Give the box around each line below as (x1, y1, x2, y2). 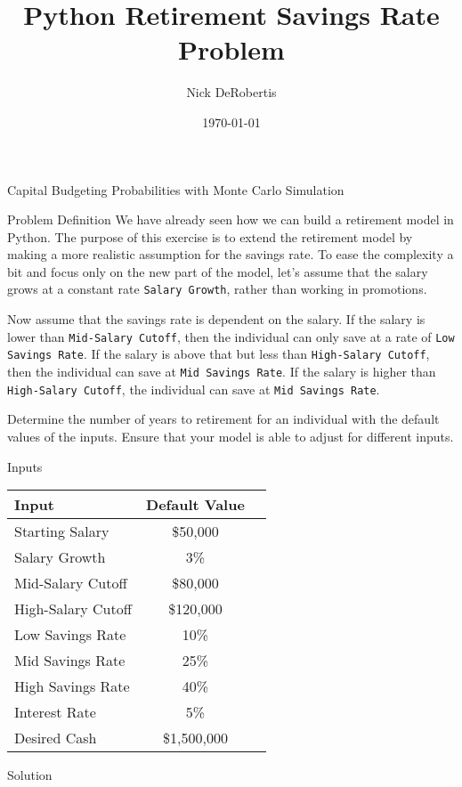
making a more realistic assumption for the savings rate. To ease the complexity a (7, 245, 454, 264)
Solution (7, 766, 53, 784)
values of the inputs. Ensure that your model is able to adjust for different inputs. (7, 426, 454, 445)
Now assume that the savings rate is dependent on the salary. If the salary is (7, 310, 426, 329)
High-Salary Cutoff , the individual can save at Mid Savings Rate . (7, 379, 380, 398)
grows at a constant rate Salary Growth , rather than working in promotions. (7, 280, 427, 298)
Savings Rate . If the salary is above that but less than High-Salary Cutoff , (7, 345, 430, 363)
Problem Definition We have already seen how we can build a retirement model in (7, 210, 454, 229)
